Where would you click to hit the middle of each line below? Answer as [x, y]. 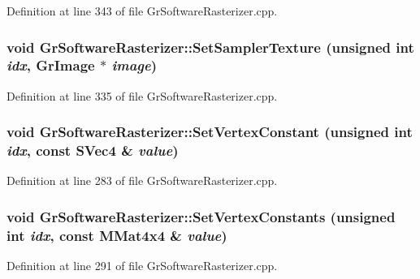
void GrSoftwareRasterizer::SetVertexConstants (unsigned [201, 216]
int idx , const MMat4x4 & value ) [117, 235]
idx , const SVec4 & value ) [93, 150]
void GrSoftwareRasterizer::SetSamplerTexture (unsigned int [210, 47]
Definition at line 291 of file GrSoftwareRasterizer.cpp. [142, 266]
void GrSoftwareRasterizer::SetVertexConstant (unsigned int [210, 132]
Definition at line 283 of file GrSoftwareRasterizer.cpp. [142, 180]
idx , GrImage [51, 65]
